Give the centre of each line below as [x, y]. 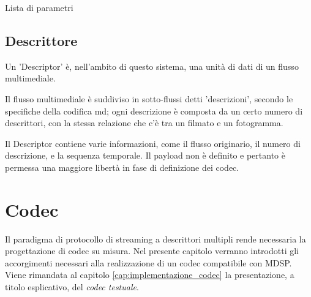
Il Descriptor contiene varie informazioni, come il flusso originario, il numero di [153, 143]
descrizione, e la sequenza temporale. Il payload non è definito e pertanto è [145, 155]
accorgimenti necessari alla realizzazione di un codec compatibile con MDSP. [148, 262]
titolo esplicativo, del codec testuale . [72, 287]
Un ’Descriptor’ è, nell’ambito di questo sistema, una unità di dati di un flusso [152, 66]
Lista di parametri [39, 7]
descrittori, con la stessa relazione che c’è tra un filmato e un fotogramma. [144, 123]
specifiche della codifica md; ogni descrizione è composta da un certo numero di [154, 111]
